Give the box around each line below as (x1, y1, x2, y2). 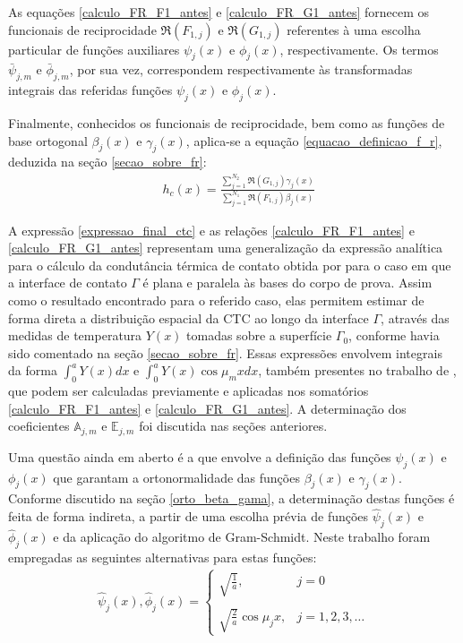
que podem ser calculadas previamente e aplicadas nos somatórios (8, 382, 369, 400)
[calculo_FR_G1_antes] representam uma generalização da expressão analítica (8, 238, 443, 257)
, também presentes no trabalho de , (258, 361, 457, 380)
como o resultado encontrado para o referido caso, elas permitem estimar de (8, 291, 424, 310)
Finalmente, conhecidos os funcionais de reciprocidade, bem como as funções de (8, 113, 445, 132)
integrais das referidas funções (8, 81, 173, 99)
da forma (8, 361, 57, 380)
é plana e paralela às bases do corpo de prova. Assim (142, 273, 433, 292)
